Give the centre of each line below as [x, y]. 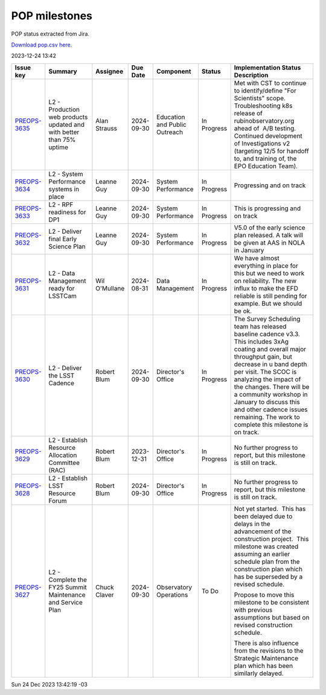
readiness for [67, 212]
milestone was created [266, 546]
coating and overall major [270, 349]
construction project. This [271, 539]
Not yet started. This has [270, 508]
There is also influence [266, 643]
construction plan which [268, 569]
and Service [66, 602]
